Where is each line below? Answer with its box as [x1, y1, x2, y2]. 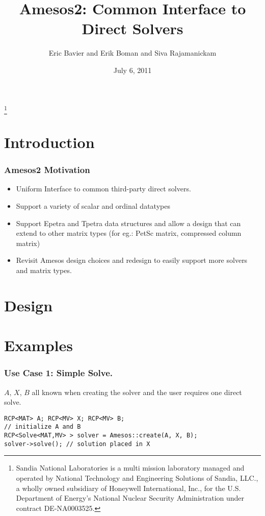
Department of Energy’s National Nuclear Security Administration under [16, 493, 245, 503]
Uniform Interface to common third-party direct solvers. [16, 183, 191, 194]
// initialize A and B [4, 423, 81, 431]
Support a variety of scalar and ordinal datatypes [16, 201, 170, 211]
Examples [4, 335, 73, 356]
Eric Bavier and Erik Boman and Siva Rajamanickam [48, 47, 217, 58]
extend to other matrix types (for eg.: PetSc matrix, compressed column [16, 228, 242, 238]
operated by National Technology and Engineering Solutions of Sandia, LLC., [16, 472, 258, 483]
